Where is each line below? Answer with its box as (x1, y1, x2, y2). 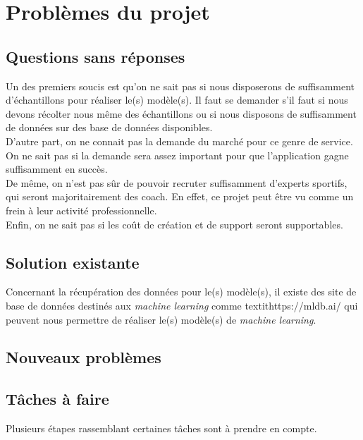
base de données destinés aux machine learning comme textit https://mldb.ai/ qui (6, 298, 358, 312)
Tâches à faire (6, 388, 109, 410)
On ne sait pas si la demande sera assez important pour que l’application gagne (6, 147, 349, 162)
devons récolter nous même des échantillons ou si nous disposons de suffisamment (6, 106, 357, 121)
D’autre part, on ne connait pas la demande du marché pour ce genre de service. (6, 133, 353, 148)
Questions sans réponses (6, 45, 185, 67)
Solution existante (6, 251, 140, 273)
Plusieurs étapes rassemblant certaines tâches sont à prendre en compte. (6, 421, 317, 436)
